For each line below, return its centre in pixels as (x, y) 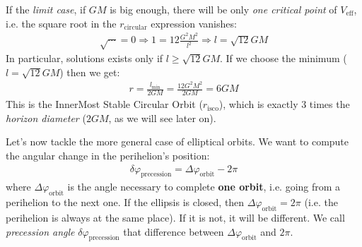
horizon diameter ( (46, 118)
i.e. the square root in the (61, 23)
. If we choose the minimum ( (283, 58)
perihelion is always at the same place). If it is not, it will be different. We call (175, 217)
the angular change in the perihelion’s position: (108, 155)
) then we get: (90, 72)
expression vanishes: (194, 23)
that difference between (174, 231)
